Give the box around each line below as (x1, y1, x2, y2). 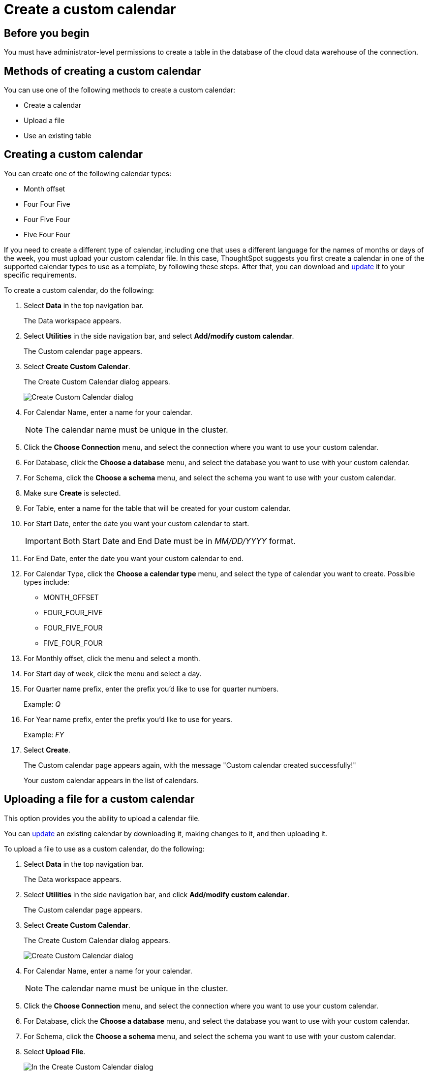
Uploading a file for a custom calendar (4, 793, 195, 806)
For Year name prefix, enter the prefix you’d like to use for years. (24, 715, 233, 724)
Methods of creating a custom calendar (4, 64, 201, 77)
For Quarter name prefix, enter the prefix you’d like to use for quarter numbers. (24, 684, 279, 693)
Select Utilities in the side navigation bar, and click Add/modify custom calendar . (24, 890, 290, 899)
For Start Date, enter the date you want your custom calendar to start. (24, 519, 249, 528)
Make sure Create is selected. (24, 488, 121, 497)
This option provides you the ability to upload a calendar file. (4, 814, 200, 822)
